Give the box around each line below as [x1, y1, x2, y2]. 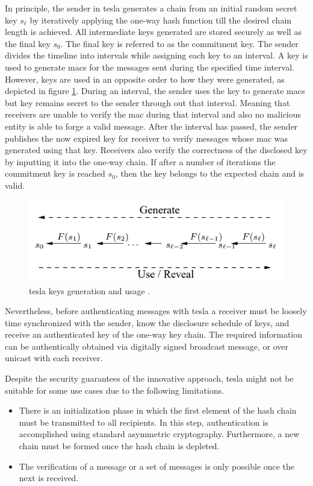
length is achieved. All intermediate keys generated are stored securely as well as [5, 25, 302, 38]
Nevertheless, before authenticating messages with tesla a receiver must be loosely [5, 305, 307, 317]
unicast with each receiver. [5, 352, 103, 364]
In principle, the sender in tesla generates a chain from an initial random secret [5, 2, 297, 14]
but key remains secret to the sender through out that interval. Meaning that [5, 96, 290, 109]
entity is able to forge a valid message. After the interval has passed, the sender [5, 119, 298, 132]
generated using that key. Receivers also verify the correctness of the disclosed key [5, 144, 308, 156]
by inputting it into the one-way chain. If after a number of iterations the [5, 155, 276, 168]
